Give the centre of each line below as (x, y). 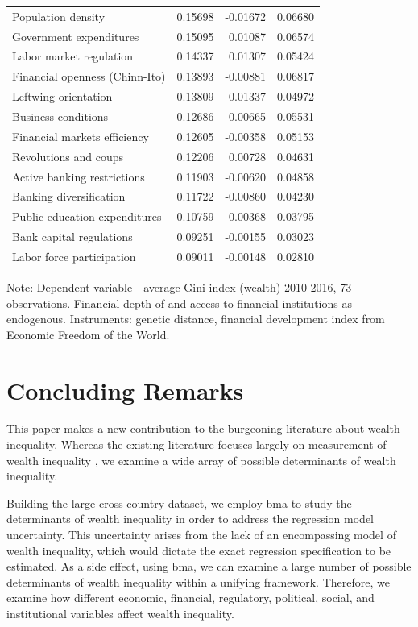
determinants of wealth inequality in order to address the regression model (190, 519)
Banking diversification (69, 196)
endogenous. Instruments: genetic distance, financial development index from (196, 319)
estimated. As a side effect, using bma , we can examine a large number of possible (209, 566)
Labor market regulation (73, 56)
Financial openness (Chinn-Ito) (89, 76)
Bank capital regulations (72, 237)
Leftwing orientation (62, 96)
